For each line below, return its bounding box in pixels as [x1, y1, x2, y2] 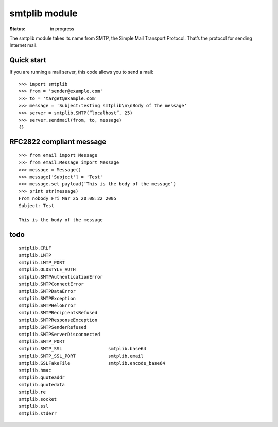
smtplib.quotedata [19, 382, 65, 387]
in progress [50, 26, 75, 32]
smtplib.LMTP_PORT [19, 259, 65, 266]
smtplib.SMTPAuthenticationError [19, 274, 103, 280]
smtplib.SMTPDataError [19, 288, 76, 294]
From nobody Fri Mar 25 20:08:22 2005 [19, 195, 117, 201]
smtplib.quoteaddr [19, 375, 65, 380]
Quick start [9, 55, 46, 64]
